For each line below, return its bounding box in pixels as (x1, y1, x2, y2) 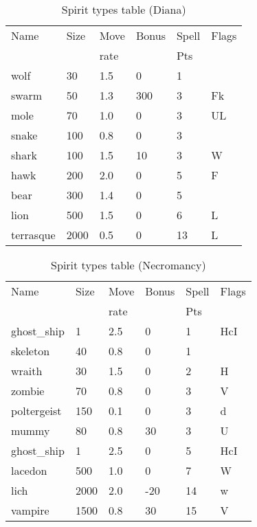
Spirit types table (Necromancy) (51, 257, 206, 273)
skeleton (11, 343, 50, 359)
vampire (11, 502, 49, 518)
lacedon (11, 462, 47, 478)
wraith (11, 363, 43, 379)
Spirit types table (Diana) (61, 1, 186, 17)
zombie (11, 383, 45, 399)
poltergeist (11, 403, 62, 418)
